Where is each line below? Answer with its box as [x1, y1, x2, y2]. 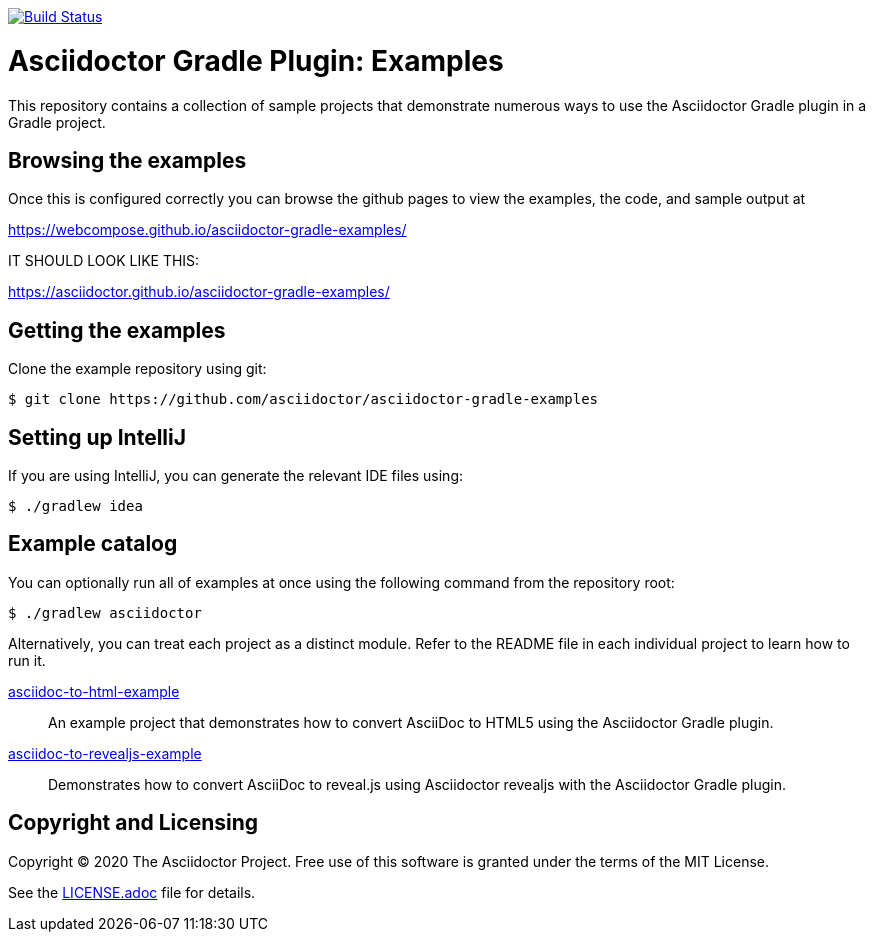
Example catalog [8, 531, 178, 557]
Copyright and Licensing [8, 810, 259, 836]
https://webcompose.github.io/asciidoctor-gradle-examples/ [8, 221, 407, 239]
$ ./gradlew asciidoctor [8, 604, 202, 621]
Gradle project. [8, 113, 106, 131]
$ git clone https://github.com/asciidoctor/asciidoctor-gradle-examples [8, 391, 599, 408]
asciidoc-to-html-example [8, 682, 180, 700]
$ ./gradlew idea [8, 498, 143, 515]
